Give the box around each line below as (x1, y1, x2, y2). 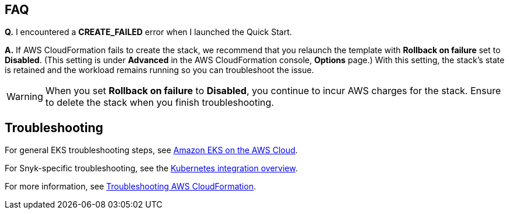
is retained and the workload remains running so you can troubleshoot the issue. (5, 65, 314, 75)
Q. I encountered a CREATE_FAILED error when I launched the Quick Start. (5, 27, 292, 37)
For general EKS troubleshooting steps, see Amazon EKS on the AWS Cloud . (5, 145, 298, 156)
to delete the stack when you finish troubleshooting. (45, 96, 274, 109)
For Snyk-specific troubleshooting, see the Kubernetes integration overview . (5, 163, 298, 174)
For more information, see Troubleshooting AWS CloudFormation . (5, 181, 256, 192)
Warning (6, 91, 43, 103)
